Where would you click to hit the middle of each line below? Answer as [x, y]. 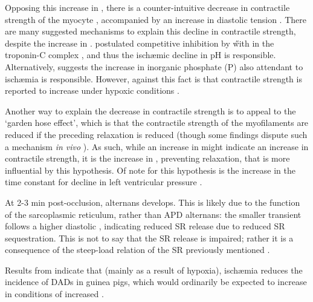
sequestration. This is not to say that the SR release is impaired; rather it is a [149, 238]
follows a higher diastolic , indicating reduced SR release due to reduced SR [145, 226]
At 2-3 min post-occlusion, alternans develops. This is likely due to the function [153, 202]
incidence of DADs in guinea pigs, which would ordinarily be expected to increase [156, 282]
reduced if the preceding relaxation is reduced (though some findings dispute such [156, 134]
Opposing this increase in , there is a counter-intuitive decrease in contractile [147, 7]
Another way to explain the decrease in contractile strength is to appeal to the [150, 110]
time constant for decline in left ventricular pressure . [104, 182]
